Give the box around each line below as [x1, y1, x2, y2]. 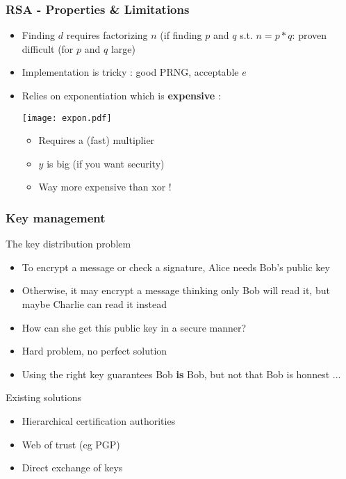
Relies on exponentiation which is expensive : [22, 88, 221, 102]
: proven [292, 28, 327, 42]
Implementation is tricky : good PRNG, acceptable [22, 65, 239, 79]
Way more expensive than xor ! [38, 179, 172, 194]
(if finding [160, 28, 202, 42]
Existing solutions [6, 390, 81, 405]
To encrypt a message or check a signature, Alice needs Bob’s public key [22, 259, 330, 274]
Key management [6, 209, 106, 226]
